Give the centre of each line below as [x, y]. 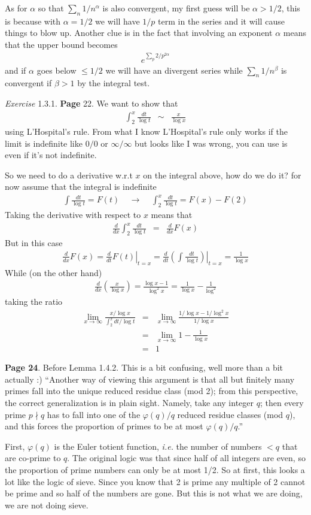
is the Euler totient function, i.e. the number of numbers [158, 446]
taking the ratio [34, 302]
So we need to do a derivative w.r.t [69, 175]
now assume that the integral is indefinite [81, 187]
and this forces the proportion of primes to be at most [104, 426]
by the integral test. [114, 83]
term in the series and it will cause [221, 21]
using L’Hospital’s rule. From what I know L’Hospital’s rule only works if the [146, 131]
